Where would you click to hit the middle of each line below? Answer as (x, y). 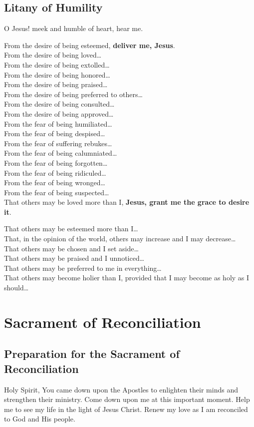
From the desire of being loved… (53, 55)
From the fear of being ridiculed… (55, 172)
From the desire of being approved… (59, 113)
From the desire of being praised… (56, 84)
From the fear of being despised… (55, 133)
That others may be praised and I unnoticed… (74, 258)
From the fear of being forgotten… (56, 162)
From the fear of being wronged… (55, 182)
